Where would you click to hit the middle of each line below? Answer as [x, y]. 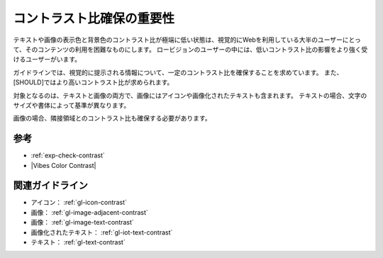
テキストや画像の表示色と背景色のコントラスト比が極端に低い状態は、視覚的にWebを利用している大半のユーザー [178, 40]
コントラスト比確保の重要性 [94, 18]
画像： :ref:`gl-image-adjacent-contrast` [89, 212]
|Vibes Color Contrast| [63, 165]
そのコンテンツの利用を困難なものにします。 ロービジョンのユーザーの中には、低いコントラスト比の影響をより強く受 [196, 49]
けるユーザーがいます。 [47, 60]
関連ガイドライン [50, 185]
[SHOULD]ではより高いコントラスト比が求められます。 [93, 82]
